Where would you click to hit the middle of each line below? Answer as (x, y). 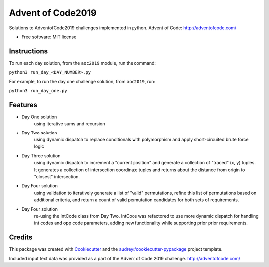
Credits (21, 237)
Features (23, 105)
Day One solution (39, 117)
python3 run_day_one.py (38, 91)
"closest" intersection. (57, 177)
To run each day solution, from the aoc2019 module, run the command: (83, 63)
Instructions (29, 51)
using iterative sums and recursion (69, 124)
